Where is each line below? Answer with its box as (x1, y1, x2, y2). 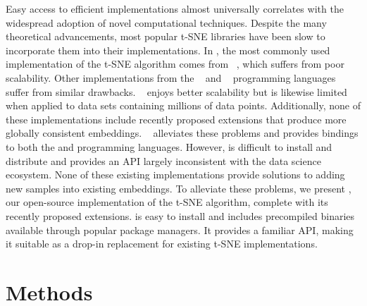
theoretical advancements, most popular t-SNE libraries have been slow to (6, 29, 325, 44)
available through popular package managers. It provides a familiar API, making (6, 222, 354, 237)
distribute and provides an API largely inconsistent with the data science (6, 153, 321, 168)
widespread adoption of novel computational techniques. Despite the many (6, 15, 327, 30)
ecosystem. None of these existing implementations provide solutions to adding (6, 167, 345, 182)
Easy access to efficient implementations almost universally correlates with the (6, 1, 344, 16)
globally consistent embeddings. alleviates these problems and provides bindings (6, 126, 359, 140)
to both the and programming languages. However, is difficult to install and (6, 139, 332, 154)
